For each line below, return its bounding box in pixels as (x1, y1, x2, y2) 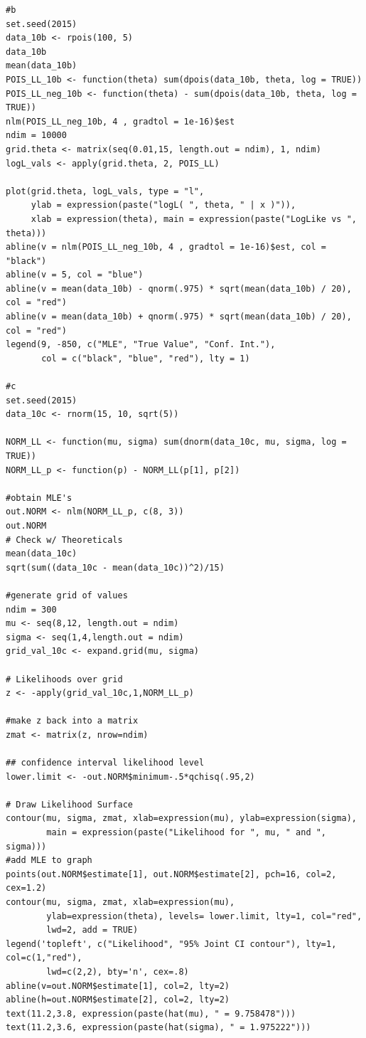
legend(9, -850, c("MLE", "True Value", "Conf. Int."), (6, 339, 276, 350)
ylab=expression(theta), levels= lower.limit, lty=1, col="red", (46, 911, 362, 921)
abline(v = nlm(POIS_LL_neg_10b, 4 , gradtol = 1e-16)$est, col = (6, 242, 327, 253)
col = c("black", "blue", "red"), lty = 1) (41, 353, 250, 364)
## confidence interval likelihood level (6, 758, 205, 768)
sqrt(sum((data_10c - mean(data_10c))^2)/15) (6, 562, 225, 573)
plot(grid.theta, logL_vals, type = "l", (6, 186, 205, 196)
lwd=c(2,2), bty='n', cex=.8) (46, 966, 189, 977)
